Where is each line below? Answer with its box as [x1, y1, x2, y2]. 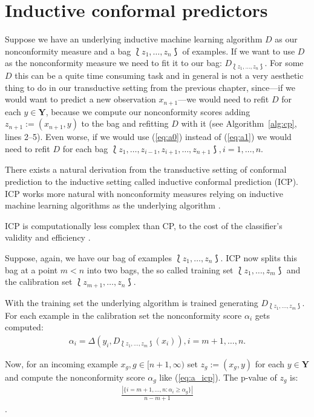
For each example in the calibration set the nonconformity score [5, 309, 242, 321]
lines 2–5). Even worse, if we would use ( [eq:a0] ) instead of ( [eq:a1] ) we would [5, 130, 292, 143]
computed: [5, 321, 44, 333]
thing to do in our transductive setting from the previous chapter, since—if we [5, 81, 296, 93]
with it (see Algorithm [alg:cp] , [181, 117, 297, 130]
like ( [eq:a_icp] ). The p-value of [159, 370, 277, 383]
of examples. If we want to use [182, 44, 295, 57]
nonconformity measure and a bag [5, 44, 131, 57]
